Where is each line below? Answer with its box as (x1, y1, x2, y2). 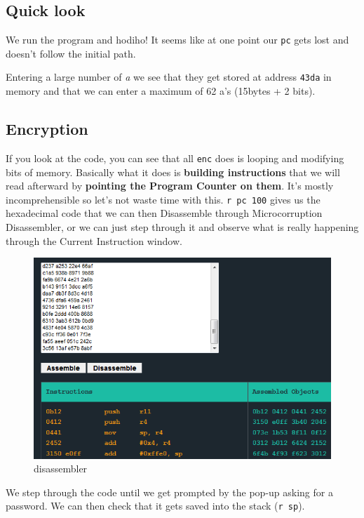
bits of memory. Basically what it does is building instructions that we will (6, 164, 340, 179)
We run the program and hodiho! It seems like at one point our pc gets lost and (6, 32, 349, 47)
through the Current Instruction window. (6, 233, 182, 248)
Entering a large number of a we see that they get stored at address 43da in (6, 69, 332, 84)
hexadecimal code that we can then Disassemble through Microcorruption (6, 206, 323, 220)
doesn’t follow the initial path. (6, 46, 136, 60)
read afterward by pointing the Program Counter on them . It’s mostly (6, 178, 334, 193)
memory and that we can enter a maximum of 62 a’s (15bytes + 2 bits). (6, 84, 316, 98)
